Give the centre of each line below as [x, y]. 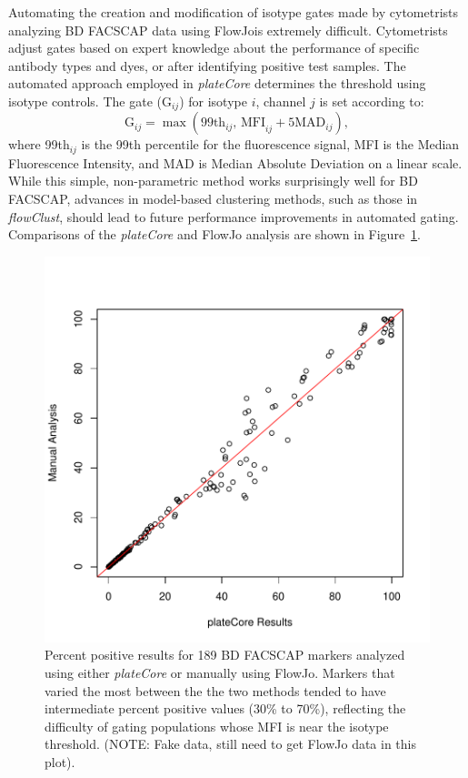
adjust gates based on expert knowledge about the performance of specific [214, 48]
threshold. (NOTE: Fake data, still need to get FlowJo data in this [231, 744]
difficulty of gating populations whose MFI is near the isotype [217, 726]
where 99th [39, 144]
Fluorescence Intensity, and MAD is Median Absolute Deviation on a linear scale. [235, 162]
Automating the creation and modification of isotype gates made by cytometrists [234, 12]
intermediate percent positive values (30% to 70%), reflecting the [225, 708]
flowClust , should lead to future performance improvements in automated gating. [234, 216]
